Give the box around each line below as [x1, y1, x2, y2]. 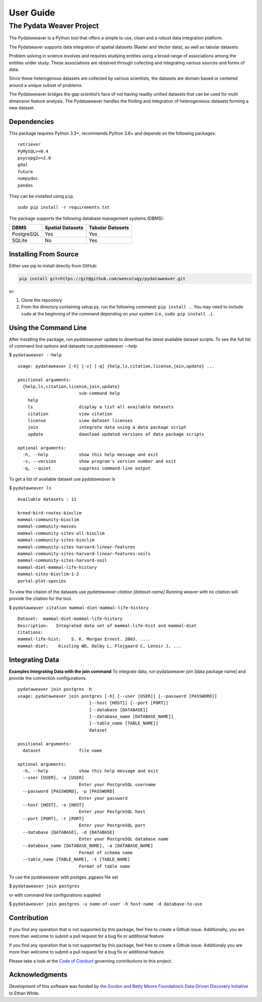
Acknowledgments [9, 970, 68, 979]
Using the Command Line [9, 323, 87, 332]
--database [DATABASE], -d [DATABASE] [22, 829, 115, 835]
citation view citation [27, 411, 113, 417]
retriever [17, 141, 41, 147]
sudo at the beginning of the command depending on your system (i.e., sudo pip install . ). [21, 311, 214, 316]
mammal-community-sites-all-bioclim [17, 530, 105, 536]
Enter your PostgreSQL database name [79, 836, 169, 842]
